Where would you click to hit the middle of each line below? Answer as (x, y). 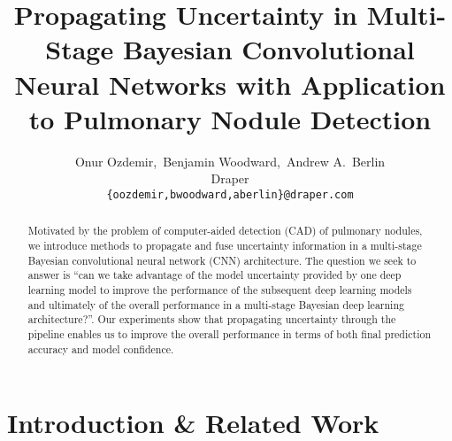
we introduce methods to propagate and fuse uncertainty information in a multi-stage (225, 245)
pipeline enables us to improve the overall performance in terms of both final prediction (230, 333)
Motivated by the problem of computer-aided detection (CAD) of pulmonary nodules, (225, 231)
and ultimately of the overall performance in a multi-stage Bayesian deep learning (216, 304)
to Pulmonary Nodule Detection (230, 118)
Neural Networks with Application (230, 84)
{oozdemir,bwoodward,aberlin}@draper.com (230, 194)
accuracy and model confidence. (101, 348)
